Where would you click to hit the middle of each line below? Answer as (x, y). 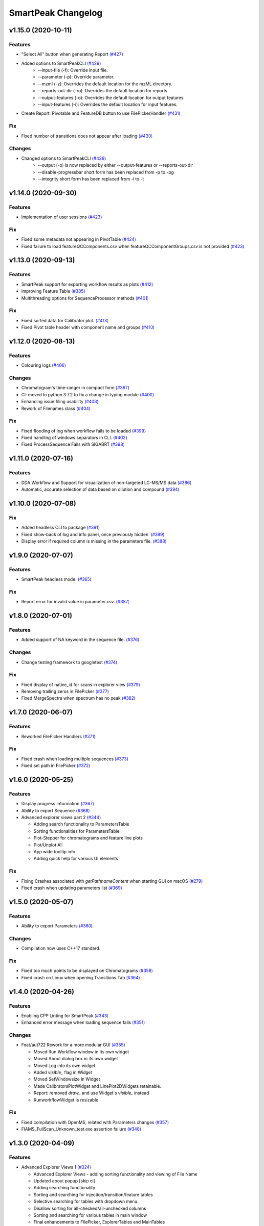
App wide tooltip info (55, 852)
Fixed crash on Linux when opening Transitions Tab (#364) (81, 977)
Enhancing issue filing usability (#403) (60, 402)
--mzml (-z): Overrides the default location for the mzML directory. (105, 84)
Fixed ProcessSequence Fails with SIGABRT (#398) (73, 444)
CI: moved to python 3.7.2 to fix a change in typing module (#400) (88, 394)
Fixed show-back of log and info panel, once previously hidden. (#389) (93, 534)
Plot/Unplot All (48, 845)
